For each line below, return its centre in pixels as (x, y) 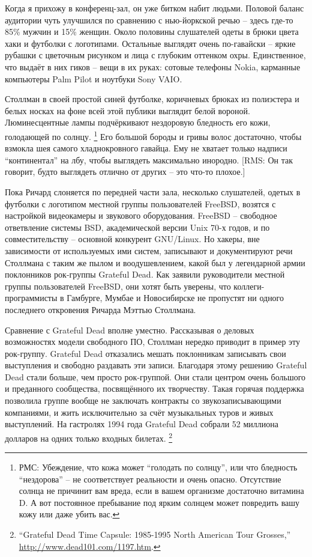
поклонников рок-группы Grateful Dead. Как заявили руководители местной (145, 274)
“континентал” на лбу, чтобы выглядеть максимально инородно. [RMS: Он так (149, 160)
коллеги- (249, 286)
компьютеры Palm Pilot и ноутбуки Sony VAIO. (94, 78)
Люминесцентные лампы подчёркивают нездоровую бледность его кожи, (138, 122)
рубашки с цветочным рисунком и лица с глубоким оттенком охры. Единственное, (155, 55)
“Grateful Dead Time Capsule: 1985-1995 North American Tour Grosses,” (155, 534)
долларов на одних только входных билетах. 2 (89, 437)
